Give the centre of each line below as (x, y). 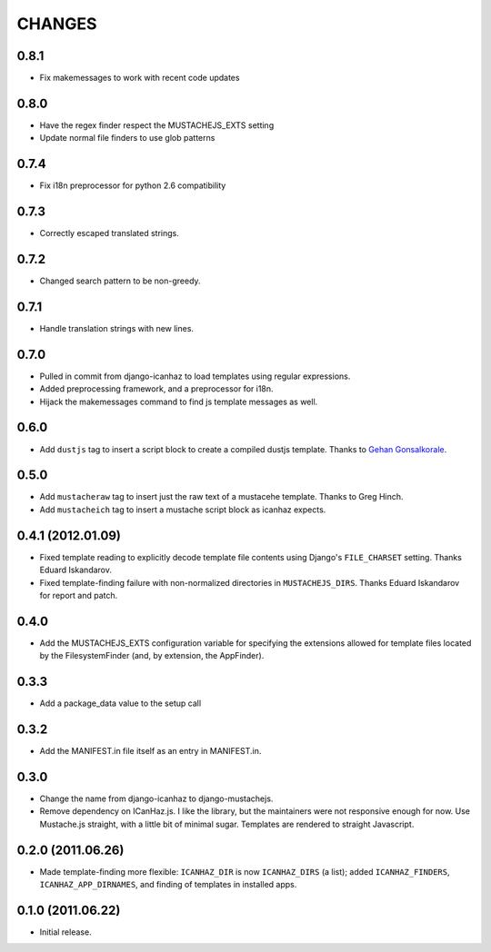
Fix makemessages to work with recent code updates (140, 78)
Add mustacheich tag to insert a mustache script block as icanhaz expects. (183, 510)
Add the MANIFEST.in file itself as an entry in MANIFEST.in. (150, 751)
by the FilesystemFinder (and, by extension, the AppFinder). (152, 656)
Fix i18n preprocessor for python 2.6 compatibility (133, 185)
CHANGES (57, 24)
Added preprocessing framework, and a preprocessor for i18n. (156, 389)
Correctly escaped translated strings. (109, 233)
